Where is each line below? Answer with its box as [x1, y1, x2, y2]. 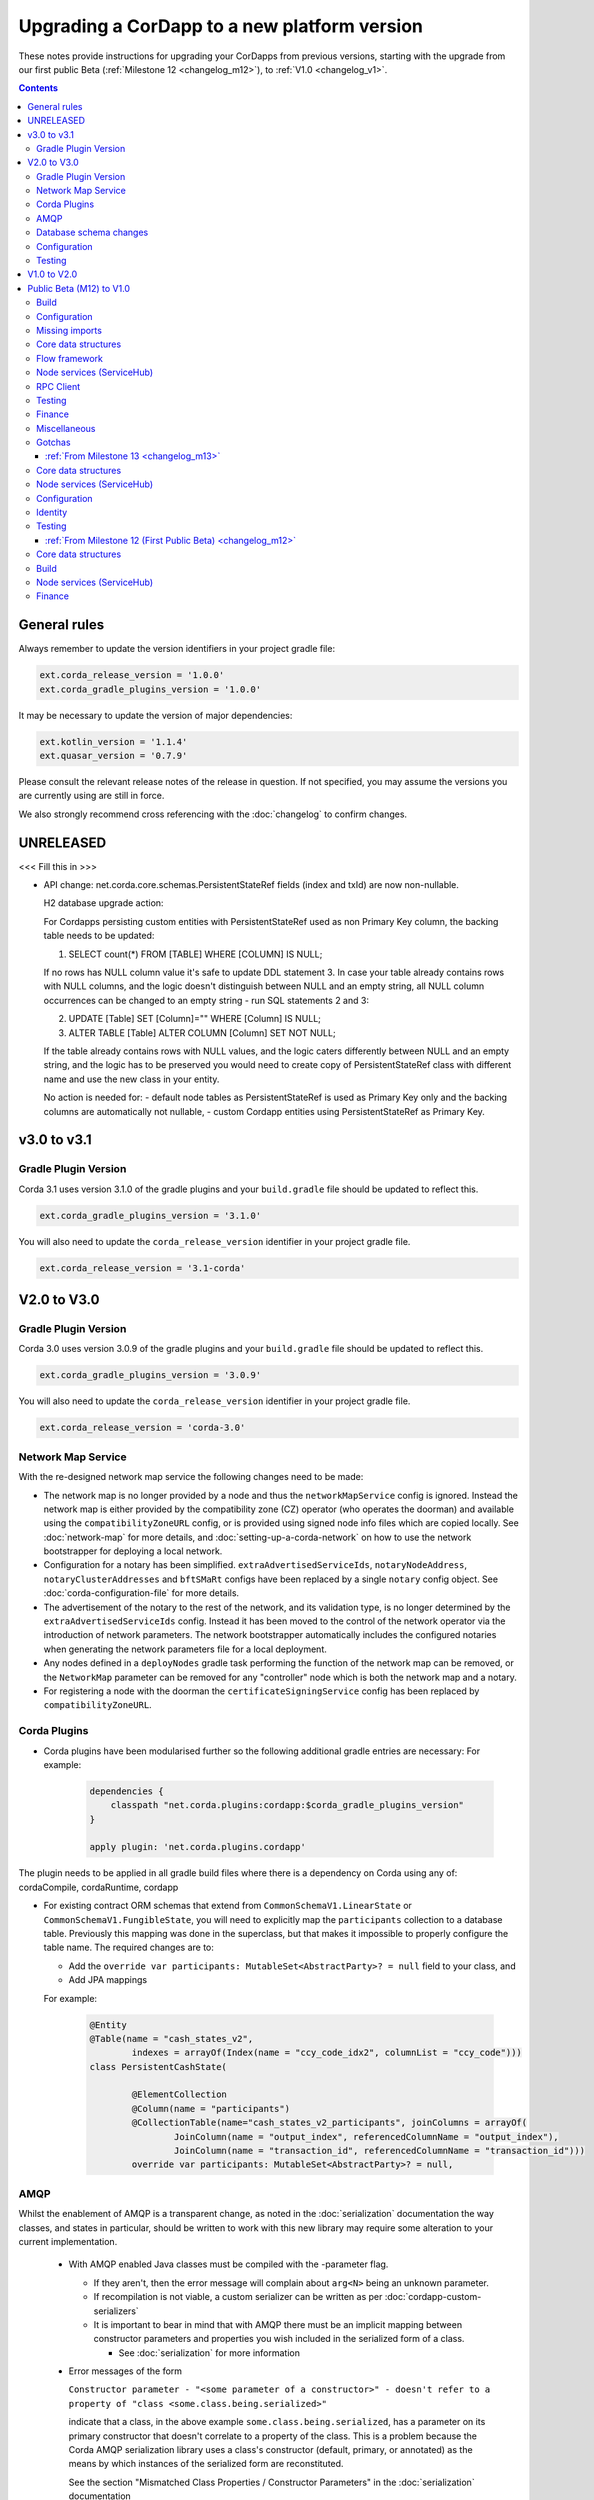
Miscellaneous [36, 422, 96, 434]
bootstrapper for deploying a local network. [43, 1545, 223, 1557]
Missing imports [36, 324, 102, 336]
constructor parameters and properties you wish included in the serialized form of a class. [93, 2333, 465, 2345]
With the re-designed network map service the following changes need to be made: [18, 1471, 364, 1483]
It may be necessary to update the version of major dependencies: [18, 709, 293, 721]
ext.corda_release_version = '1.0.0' [39, 670, 225, 681]
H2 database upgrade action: [43, 897, 164, 909]
